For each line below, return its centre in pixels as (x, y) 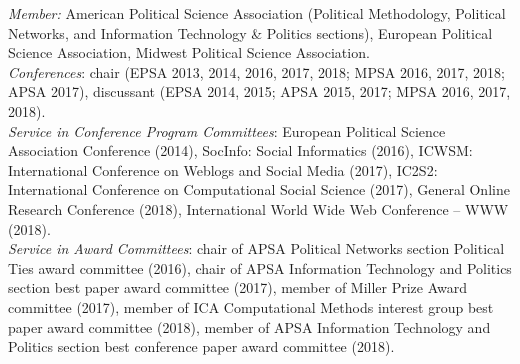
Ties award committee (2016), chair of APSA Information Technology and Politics (260, 267)
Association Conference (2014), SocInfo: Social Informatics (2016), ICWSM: (240, 150)
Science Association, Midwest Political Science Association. (189, 52)
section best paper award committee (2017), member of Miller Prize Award (238, 287)
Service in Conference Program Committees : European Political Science (227, 130)
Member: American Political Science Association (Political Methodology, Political (257, 13)
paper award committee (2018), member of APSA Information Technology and (249, 326)
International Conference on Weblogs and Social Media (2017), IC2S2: (223, 169)
